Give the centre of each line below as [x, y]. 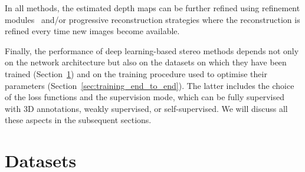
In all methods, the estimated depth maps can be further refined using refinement [152, 8]
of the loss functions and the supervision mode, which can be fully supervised [145, 97]
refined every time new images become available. [92, 31]
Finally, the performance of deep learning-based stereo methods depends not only [152, 50]
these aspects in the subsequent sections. [78, 120]
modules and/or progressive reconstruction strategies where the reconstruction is [152, 19]
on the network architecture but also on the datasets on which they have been [146, 62]
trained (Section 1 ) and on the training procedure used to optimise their [136, 73]
